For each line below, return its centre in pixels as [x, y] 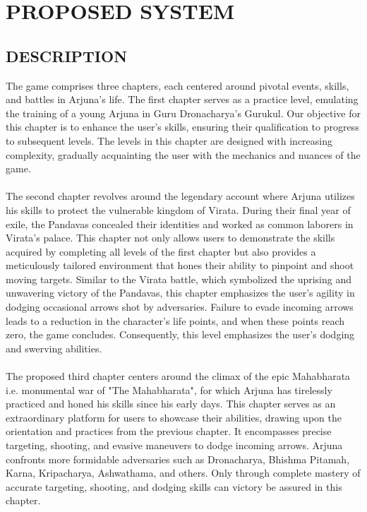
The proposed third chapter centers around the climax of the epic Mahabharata [178, 376]
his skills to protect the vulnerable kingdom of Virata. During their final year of [178, 209]
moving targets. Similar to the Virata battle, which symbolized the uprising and [179, 279]
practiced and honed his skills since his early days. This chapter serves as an [171, 404]
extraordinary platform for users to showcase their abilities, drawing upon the [174, 417]
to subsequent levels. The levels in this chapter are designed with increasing [169, 140]
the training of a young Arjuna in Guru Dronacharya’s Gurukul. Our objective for [183, 113]
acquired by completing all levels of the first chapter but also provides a [161, 251]
